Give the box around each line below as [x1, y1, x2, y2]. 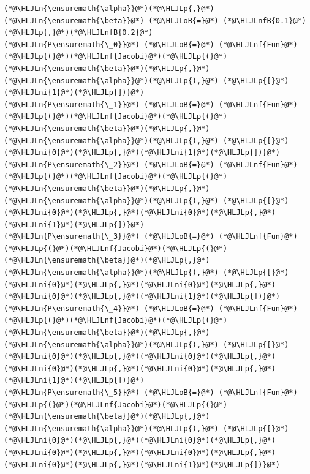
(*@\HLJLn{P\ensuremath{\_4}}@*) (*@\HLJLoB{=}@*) [4, 304, 214, 313]
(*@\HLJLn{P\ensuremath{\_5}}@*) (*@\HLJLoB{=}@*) [4, 388, 214, 397]
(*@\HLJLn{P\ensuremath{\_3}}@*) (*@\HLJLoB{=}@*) [4, 232, 214, 241]
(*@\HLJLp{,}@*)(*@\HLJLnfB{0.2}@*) [4, 28, 153, 37]
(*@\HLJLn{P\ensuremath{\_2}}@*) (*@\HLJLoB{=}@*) [4, 160, 214, 169]
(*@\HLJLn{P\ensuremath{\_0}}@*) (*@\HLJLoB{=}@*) [4, 40, 214, 49]
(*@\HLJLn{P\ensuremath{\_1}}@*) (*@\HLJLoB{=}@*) [4, 100, 214, 109]
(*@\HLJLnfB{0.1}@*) [222, 16, 306, 25]
